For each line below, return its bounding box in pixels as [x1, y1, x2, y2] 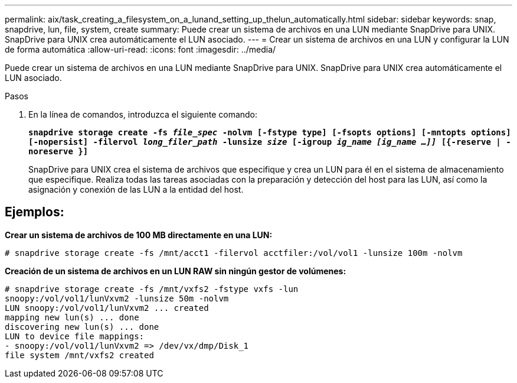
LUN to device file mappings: [5, 331, 145, 341]
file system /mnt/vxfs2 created [5, 350, 154, 360]
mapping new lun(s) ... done [5, 312, 139, 322]
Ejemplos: [5, 205, 64, 220]
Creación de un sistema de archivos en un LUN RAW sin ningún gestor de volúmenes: [5, 265, 346, 276]
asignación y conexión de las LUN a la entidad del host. [28, 184, 244, 194]
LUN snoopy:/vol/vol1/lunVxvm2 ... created [5, 303, 209, 313]
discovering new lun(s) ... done [5, 322, 159, 332]
